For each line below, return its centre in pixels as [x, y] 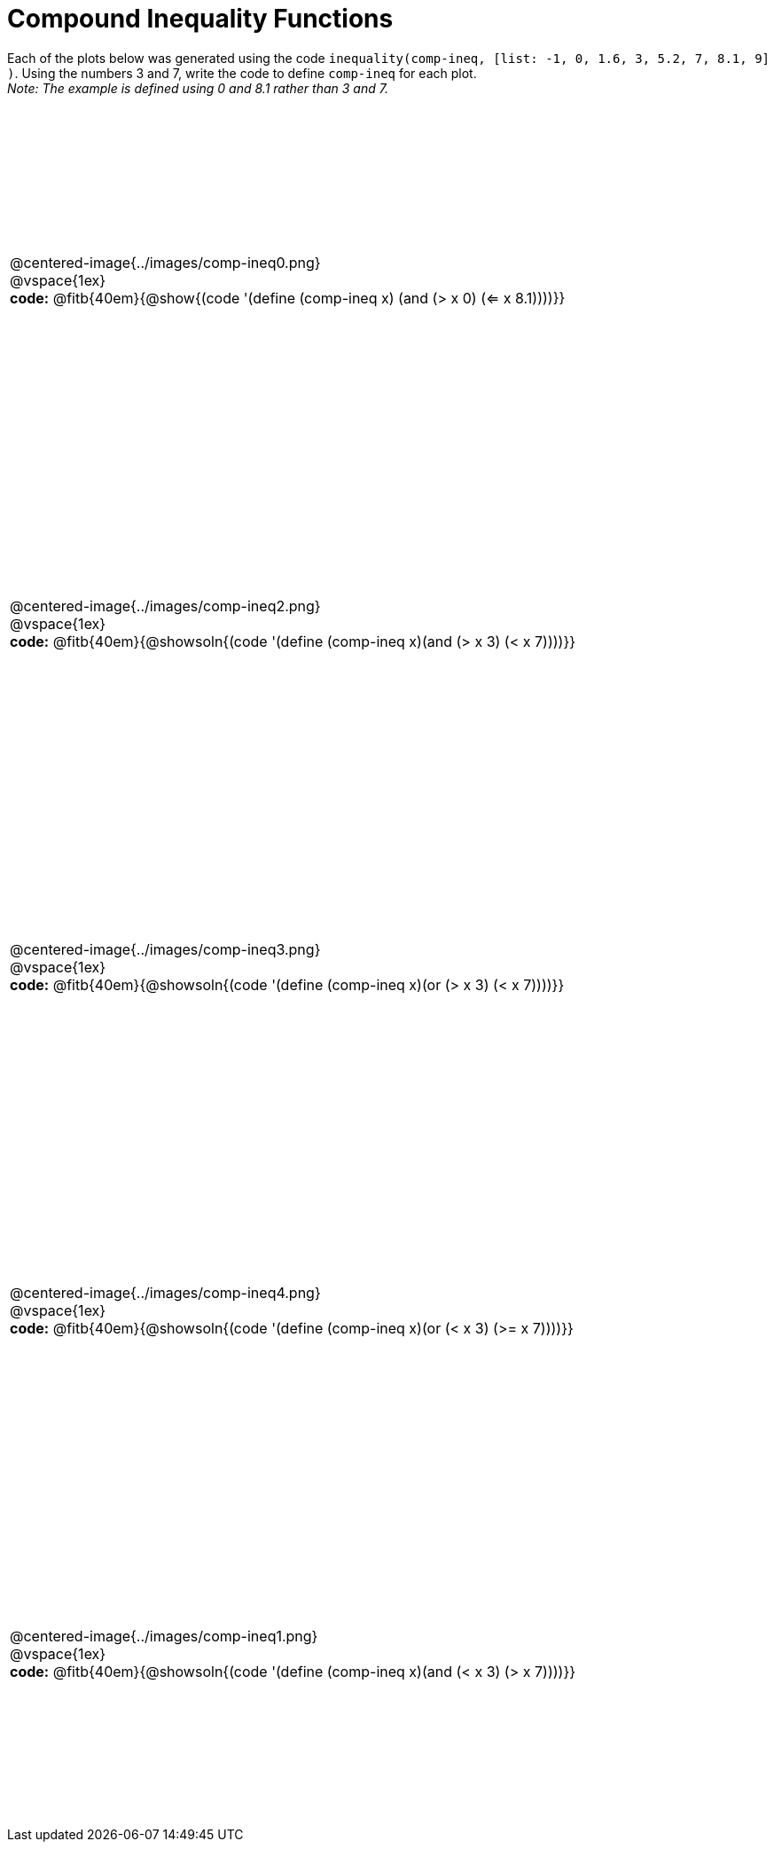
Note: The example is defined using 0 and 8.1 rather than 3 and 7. [198, 88]
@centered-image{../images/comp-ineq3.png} [165, 950]
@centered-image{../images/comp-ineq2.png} [165, 606]
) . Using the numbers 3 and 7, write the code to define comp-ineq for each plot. [242, 73]
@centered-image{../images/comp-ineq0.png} [165, 263]
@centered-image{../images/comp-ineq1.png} [164, 1637]
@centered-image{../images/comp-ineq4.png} [165, 1293]
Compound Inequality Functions [200, 19]
